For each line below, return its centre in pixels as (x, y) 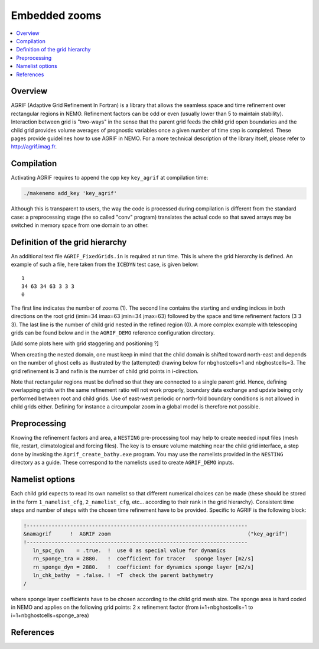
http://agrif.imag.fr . (34, 147)
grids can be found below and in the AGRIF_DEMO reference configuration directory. (113, 333)
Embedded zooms (56, 15)
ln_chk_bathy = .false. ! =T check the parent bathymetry (123, 575)
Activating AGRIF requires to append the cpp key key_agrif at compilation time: (110, 178)
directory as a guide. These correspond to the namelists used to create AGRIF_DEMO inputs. (123, 463)
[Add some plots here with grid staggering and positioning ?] (85, 343)
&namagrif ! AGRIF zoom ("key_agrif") (156, 534)
